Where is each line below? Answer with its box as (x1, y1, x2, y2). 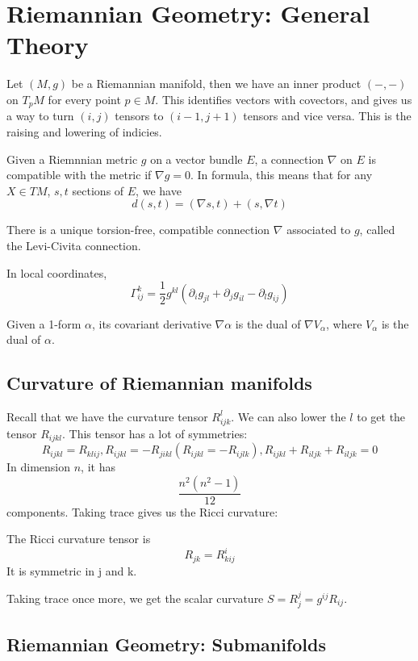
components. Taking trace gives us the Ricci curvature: (6, 503, 278, 520)
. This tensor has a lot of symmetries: (62, 425, 248, 441)
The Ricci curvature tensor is (6, 530, 151, 547)
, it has (81, 458, 115, 475)
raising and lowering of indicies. (6, 123, 162, 140)
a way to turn (6, 107, 74, 124)
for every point (48, 90, 121, 107)
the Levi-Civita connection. (6, 236, 141, 253)
